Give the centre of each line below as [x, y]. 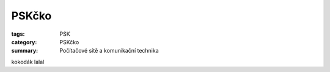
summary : [25, 51]
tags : [18, 34]
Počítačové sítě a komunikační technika [109, 51]
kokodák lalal [28, 62]
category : [24, 42]
